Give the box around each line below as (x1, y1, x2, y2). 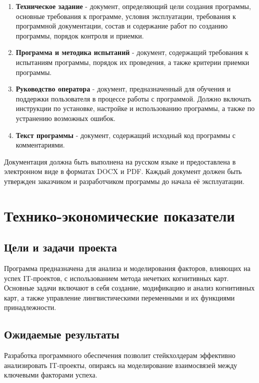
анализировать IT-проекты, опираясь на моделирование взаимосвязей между (4, 359, 237, 370)
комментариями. (15, 139, 65, 150)
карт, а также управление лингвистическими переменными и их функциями (4, 292, 235, 302)
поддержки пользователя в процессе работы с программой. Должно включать (15, 93, 251, 103)
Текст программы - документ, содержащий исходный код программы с (15, 129, 235, 140)
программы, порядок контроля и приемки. (15, 30, 144, 40)
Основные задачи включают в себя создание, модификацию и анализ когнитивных (4, 282, 255, 293)
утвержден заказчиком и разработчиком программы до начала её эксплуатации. (4, 175, 244, 186)
